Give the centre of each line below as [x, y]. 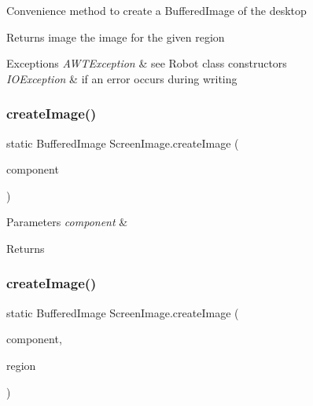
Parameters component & [67, 222]
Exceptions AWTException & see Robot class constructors [147, 63]
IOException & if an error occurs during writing [122, 78]
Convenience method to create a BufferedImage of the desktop [156, 10]
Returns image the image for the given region [116, 37]
